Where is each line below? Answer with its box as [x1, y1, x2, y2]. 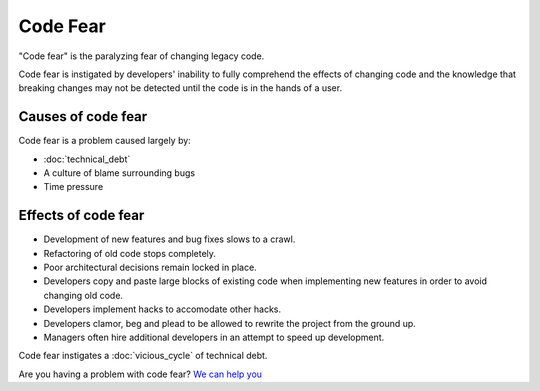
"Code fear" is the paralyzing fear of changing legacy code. [18, 50, 265, 62]
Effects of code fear [18, 207, 145, 224]
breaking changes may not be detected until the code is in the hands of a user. [18, 82, 343, 94]
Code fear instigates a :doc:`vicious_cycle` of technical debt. [18, 350, 268, 362]
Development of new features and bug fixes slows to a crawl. [43, 233, 296, 245]
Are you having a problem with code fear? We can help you [18, 368, 263, 380]
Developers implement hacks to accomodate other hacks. [43, 303, 282, 315]
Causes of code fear [18, 108, 148, 125]
